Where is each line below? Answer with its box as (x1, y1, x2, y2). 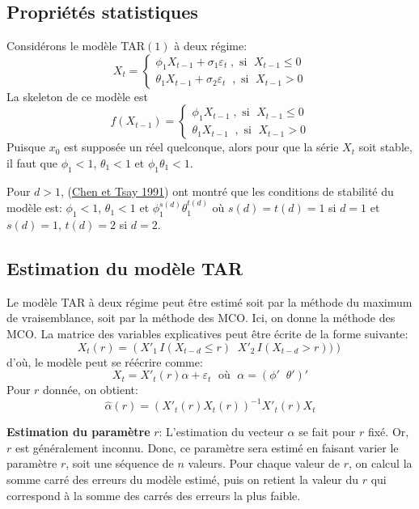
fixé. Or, (367, 423, 409, 440)
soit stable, (358, 138, 413, 155)
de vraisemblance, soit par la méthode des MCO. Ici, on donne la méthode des (6, 309, 396, 326)
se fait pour (298, 423, 356, 440)
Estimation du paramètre (6, 423, 150, 440)
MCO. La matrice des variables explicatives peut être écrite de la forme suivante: (6, 324, 408, 341)
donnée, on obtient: (43, 381, 138, 398)
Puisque (6, 138, 46, 155)
